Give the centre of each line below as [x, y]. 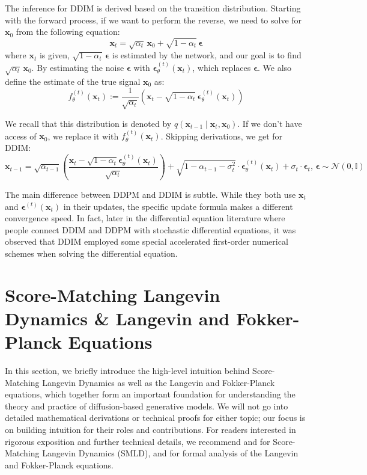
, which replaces [222, 67]
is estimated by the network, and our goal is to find [207, 55]
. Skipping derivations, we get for [222, 136]
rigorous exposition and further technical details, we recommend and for [138, 441]
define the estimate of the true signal [73, 81]
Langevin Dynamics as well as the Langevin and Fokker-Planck [159, 382]
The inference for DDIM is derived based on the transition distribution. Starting [153, 8]
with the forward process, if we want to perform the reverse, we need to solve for [153, 20]
